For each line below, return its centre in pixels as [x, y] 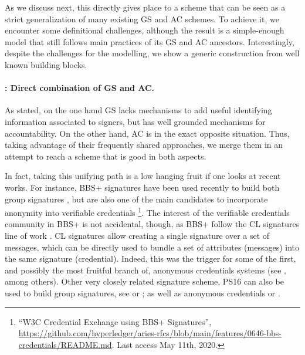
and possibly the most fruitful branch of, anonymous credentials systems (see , [145, 270]
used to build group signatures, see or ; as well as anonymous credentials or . [143, 293]
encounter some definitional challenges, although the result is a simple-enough [145, 30]
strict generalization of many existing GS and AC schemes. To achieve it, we [142, 18]
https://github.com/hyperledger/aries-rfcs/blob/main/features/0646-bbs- [150, 333]
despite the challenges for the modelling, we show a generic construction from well [152, 53]
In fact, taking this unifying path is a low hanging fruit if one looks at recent [143, 176]
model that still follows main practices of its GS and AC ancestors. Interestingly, [150, 41]
